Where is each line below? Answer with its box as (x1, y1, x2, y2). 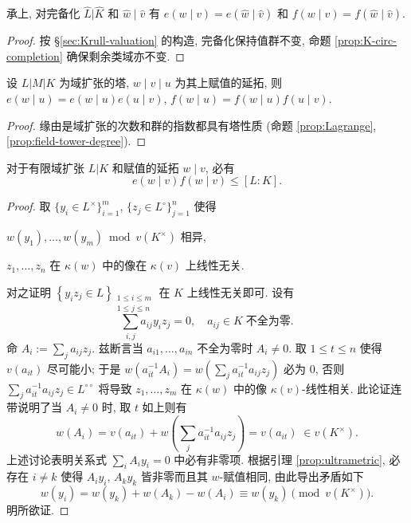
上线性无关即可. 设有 (186, 283, 295, 300)
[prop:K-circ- (335, 32, 397, 49)
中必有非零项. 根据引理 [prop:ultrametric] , (174, 450, 386, 467)
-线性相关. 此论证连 (302, 379, 402, 396)
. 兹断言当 (92, 339, 143, 356)
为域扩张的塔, (59, 74, 130, 91)
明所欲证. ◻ (6, 501, 69, 518)
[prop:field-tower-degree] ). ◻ (6, 132, 147, 149)
